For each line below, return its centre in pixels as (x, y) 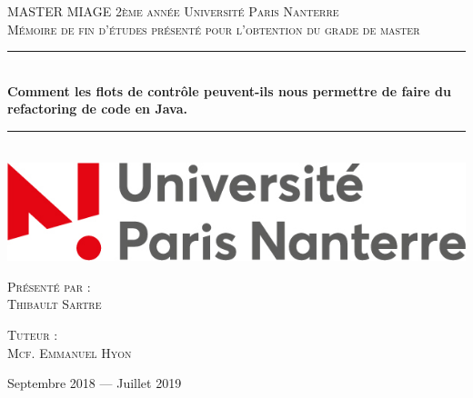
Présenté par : (49, 286)
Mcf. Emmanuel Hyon (70, 352)
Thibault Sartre (55, 304)
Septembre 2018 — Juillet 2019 (95, 383)
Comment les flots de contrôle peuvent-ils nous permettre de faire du (229, 90)
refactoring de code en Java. (97, 109)
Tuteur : (33, 334)
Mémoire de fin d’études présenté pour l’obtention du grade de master (214, 29)
